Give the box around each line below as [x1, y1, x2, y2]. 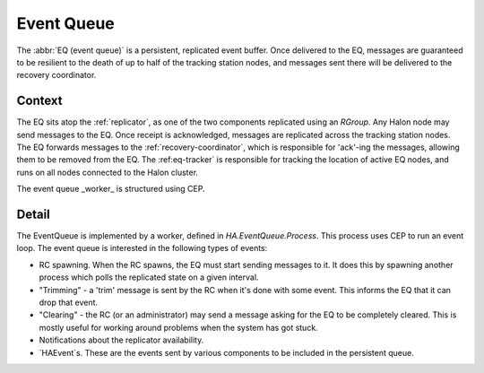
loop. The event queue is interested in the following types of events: [16, 243, 268, 254]
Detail [16, 207, 51, 221]
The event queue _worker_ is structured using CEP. [16, 184, 205, 195]
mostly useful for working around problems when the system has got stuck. [39, 322, 318, 333]
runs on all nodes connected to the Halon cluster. [16, 167, 199, 178]
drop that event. [39, 297, 99, 308]
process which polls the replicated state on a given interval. [39, 272, 259, 282]
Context [16, 93, 63, 108]
